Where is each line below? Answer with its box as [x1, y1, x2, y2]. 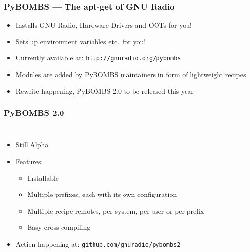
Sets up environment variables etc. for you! [15, 36, 146, 46]
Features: [15, 156, 43, 167]
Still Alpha [15, 140, 49, 150]
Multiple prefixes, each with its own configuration [27, 189, 177, 199]
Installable [27, 172, 59, 183]
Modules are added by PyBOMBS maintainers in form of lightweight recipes [15, 69, 246, 80]
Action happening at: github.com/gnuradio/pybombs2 [15, 239, 181, 249]
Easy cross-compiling [27, 222, 91, 232]
